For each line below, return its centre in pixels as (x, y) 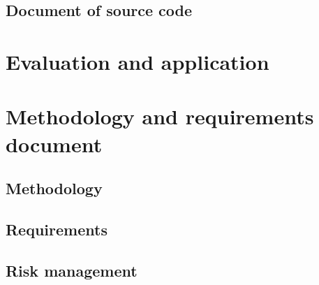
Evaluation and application (138, 61)
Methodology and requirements (160, 116)
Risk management (72, 270)
